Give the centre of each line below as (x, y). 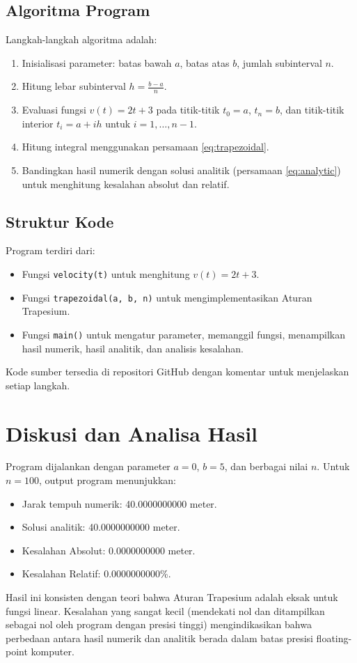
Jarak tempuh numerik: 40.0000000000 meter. (119, 503)
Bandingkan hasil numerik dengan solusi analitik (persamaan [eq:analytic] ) (181, 170)
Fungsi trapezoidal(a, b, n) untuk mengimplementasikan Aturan (167, 297)
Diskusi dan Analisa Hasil (132, 433)
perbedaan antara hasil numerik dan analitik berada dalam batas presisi (159, 638)
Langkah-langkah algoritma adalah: (81, 39)
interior (38, 123)
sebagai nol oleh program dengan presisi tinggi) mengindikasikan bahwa (159, 624)
